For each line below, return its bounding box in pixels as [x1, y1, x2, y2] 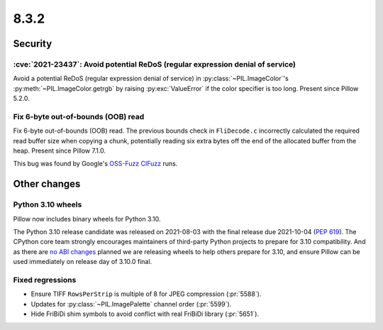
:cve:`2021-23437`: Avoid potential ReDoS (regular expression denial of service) [13, 59, 296, 69]
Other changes [13, 178, 81, 190]
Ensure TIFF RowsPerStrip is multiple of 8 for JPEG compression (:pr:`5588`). [30, 290, 262, 298]
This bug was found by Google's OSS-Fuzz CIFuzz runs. [13, 160, 178, 168]
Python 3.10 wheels [13, 199, 82, 209]
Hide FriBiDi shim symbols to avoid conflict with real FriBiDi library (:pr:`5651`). [30, 309, 259, 319]
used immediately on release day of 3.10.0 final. [13, 258, 152, 266]
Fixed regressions [13, 275, 77, 285]
